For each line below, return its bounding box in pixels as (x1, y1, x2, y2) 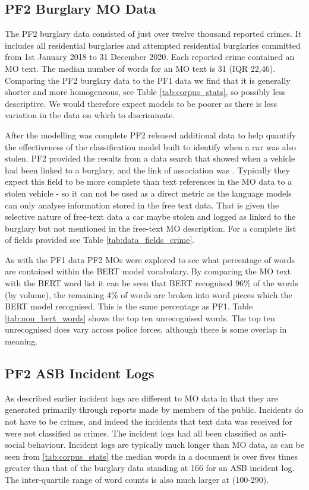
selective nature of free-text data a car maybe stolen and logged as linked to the (5, 210, 296, 223)
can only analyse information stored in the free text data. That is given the (5, 198, 279, 211)
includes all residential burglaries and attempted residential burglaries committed (5, 39, 301, 51)
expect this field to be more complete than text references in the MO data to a (5, 175, 292, 188)
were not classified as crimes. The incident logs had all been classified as (5, 426, 267, 439)
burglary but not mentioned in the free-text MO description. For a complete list (5, 222, 297, 234)
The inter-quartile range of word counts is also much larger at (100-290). (5, 473, 269, 485)
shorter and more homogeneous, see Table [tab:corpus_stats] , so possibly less (5, 86, 286, 98)
